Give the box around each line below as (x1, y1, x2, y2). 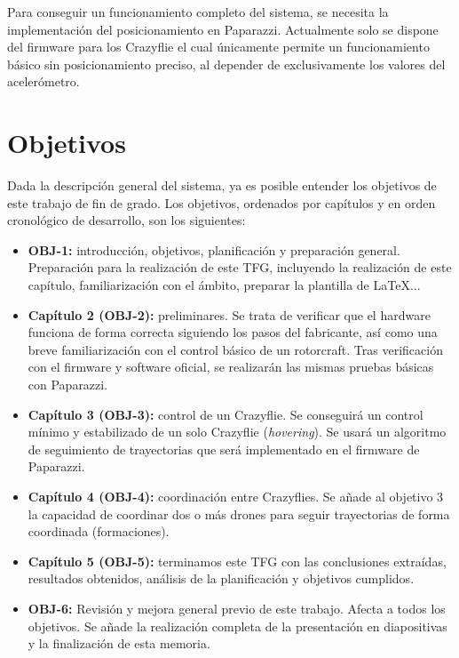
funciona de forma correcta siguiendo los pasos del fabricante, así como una (28, 323, 438, 341)
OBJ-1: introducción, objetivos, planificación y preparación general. (28, 240, 400, 259)
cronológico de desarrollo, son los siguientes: (7, 211, 246, 229)
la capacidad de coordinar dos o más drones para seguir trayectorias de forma (28, 504, 450, 523)
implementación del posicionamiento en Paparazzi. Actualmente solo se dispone (7, 20, 439, 38)
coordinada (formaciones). (28, 522, 170, 541)
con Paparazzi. (28, 375, 108, 394)
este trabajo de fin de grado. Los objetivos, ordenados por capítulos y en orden (7, 193, 436, 212)
